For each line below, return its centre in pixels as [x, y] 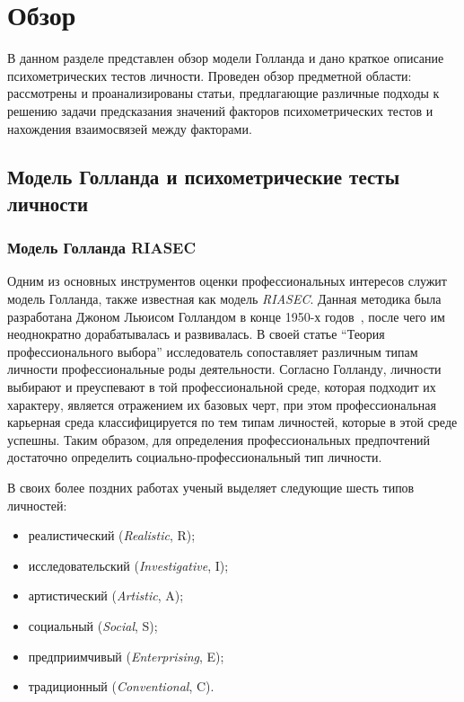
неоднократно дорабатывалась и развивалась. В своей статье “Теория [196, 334]
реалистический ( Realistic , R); [112, 535]
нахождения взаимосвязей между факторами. [130, 128]
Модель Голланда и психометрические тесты [204, 177]
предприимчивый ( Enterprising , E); [126, 656]
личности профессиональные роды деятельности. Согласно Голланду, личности [224, 369]
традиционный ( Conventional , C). [121, 686]
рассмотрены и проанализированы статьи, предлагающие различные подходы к [223, 93]
